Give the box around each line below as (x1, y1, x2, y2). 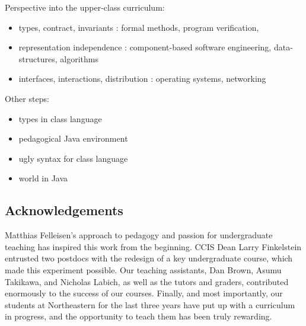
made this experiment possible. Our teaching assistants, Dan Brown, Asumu (5, 263, 282, 276)
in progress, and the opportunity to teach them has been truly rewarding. (5, 310, 272, 322)
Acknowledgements (5, 201, 123, 219)
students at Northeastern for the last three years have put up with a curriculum (5, 298, 295, 311)
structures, (18, 52, 58, 65)
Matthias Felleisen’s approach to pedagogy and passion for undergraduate (5, 229, 273, 241)
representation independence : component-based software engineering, (18, 41, 272, 53)
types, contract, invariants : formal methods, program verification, (18, 21, 259, 33)
